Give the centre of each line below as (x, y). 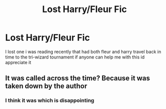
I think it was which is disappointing (50, 100)
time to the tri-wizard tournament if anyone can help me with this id (75, 57)
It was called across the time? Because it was (78, 78)
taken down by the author (46, 86)
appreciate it (18, 62)
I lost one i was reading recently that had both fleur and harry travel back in (83, 51)
